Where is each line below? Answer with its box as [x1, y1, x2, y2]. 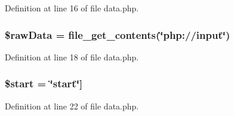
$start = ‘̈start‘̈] [5, 76, 83, 91]
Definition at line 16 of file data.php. [5, 2, 139, 14]
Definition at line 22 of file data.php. [5, 99, 139, 112]
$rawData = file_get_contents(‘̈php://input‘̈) [5, 27, 230, 42]
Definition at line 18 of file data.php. [5, 50, 139, 63]
